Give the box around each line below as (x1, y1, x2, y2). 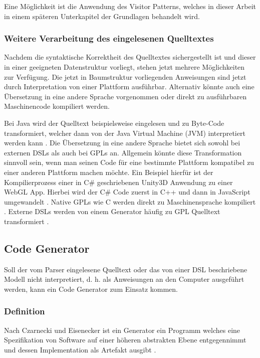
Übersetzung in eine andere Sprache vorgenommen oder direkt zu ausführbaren (4, 91, 247, 101)
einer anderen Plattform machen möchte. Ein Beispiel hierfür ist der (4, 166, 213, 177)
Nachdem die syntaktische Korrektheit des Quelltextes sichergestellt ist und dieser (4, 52, 256, 62)
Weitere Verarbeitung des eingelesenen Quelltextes (4, 32, 214, 45)
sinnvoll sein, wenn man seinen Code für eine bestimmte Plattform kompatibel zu (4, 157, 254, 167)
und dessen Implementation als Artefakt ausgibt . (4, 344, 156, 354)
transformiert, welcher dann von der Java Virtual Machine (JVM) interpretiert (4, 127, 245, 138)
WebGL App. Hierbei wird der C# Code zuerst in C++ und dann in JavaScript (4, 187, 250, 197)
